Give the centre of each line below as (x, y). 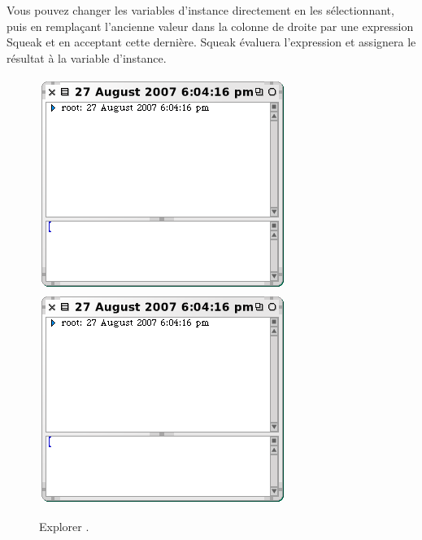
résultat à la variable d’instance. (87, 57)
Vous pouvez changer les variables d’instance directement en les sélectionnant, (200, 10)
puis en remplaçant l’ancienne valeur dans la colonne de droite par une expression (210, 26)
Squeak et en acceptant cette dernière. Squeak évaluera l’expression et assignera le (211, 42)
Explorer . (64, 526)
